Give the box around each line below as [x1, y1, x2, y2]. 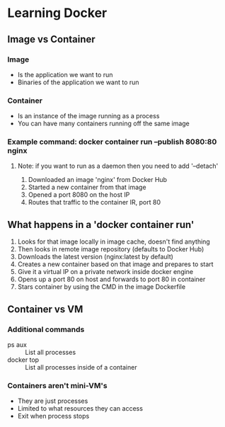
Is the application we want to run [17, 70, 113, 79]
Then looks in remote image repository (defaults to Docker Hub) [17, 245, 204, 254]
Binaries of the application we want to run [17, 78, 139, 86]
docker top [7, 355, 40, 364]
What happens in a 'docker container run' [7, 218, 195, 231]
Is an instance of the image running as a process [17, 112, 160, 120]
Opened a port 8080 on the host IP [28, 190, 130, 199]
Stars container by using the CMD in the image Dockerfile [17, 283, 186, 291]
